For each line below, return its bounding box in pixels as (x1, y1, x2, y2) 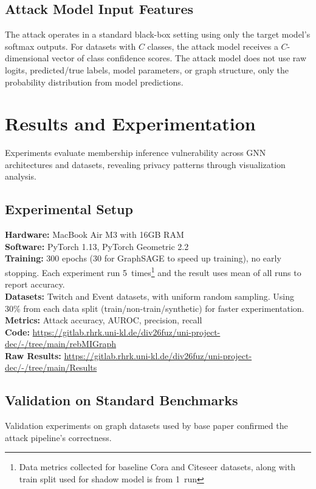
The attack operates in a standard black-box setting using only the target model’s (5, 28, 311, 41)
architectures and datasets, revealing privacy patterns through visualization (5, 158, 286, 170)
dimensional (5, 52, 49, 64)
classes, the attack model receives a (147, 39, 278, 52)
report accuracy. (5, 278, 65, 291)
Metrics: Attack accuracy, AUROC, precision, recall (5, 314, 202, 326)
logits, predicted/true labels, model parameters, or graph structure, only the (5, 63, 289, 76)
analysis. (5, 170, 36, 183)
